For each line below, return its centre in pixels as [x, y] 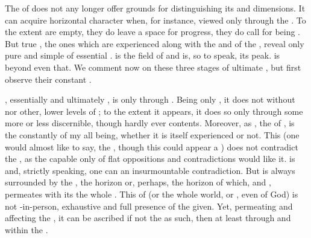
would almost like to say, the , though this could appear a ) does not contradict [152, 146]
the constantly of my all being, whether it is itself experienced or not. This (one [152, 134]
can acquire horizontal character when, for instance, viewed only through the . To [155, 20]
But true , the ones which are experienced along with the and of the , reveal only [155, 43]
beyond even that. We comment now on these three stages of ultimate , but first [153, 67]
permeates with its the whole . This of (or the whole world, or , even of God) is [152, 194]
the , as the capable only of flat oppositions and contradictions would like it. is [150, 159]
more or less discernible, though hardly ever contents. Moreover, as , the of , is [150, 123]
